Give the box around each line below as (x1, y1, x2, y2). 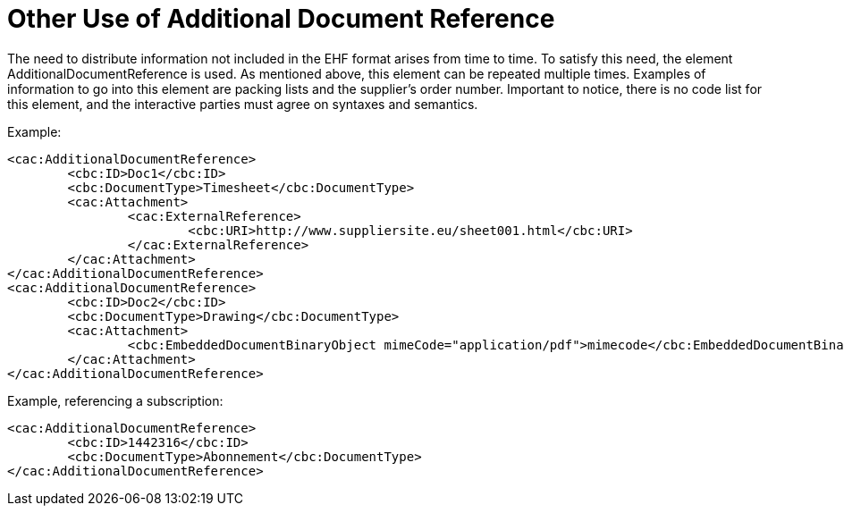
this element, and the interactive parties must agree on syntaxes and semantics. (7, 96, 478, 112)
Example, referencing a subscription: (7, 392, 224, 408)
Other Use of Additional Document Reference (7, 4, 555, 34)
